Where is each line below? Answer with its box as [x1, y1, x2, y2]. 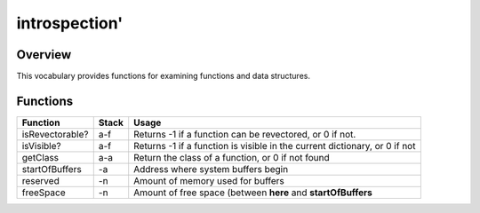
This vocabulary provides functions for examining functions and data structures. [16, 71, 311, 82]
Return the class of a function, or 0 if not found [133, 151, 330, 163]
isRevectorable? [21, 128, 89, 140]
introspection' [16, 13, 124, 33]
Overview [16, 47, 72, 62]
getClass [21, 151, 60, 163]
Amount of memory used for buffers [133, 174, 284, 186]
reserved [21, 174, 60, 186]
